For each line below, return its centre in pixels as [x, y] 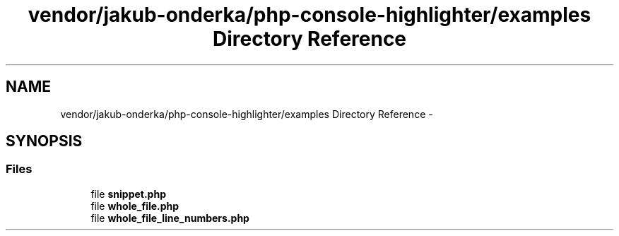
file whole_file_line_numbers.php [170, 218]
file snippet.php [128, 194]
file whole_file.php [135, 206]
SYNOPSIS [44, 141]
